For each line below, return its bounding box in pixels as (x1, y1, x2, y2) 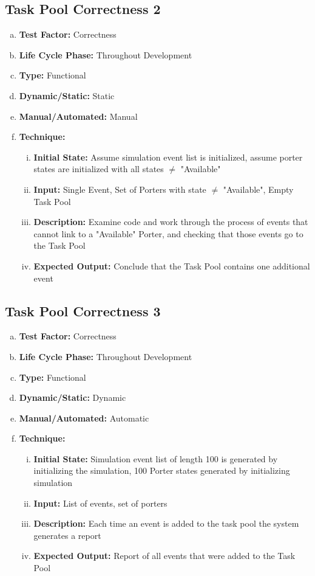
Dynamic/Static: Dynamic (19, 391, 126, 404)
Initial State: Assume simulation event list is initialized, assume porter (33, 150, 303, 163)
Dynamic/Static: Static (19, 89, 115, 102)
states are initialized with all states (33, 162, 164, 175)
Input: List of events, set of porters (33, 496, 168, 509)
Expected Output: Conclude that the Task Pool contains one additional (33, 259, 310, 272)
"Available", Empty (223, 182, 294, 195)
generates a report (33, 529, 101, 541)
